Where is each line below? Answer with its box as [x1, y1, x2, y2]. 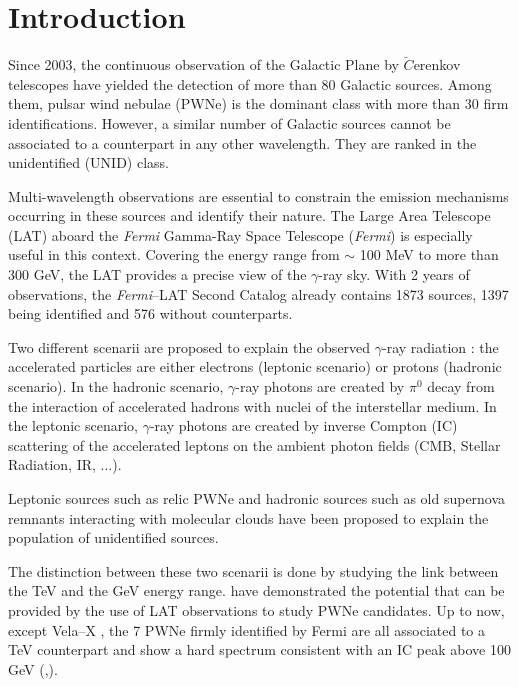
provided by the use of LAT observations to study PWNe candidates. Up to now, [8, 599, 505, 620]
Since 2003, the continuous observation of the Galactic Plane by [8, 54, 399, 75]
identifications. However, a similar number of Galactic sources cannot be [8, 112, 451, 133]
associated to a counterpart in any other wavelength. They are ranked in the [8, 132, 477, 153]
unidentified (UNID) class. [8, 152, 169, 173]
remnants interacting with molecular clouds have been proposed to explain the [8, 507, 489, 528]
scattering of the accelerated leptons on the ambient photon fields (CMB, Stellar [8, 434, 501, 455]
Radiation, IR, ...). [8, 454, 122, 475]
